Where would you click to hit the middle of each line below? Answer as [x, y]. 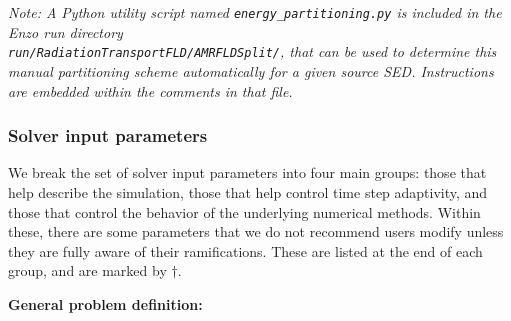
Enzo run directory [65, 31]
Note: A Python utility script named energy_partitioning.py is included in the [255, 12]
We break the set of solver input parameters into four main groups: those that [247, 172]
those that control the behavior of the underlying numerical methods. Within [244, 211]
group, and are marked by [87, 270]
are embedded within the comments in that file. [150, 90]
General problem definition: [105, 303]
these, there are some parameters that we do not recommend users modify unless [256, 231]
